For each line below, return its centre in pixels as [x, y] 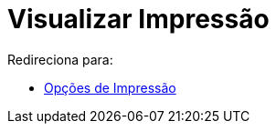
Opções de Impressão [110, 87]
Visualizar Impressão [138, 19]
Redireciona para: [60, 59]
